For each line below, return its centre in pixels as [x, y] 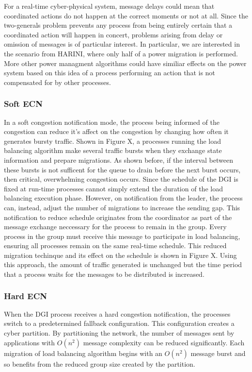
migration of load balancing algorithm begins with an [83, 353]
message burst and [218, 353]
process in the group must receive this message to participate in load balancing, [122, 236]
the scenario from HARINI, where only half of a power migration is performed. [121, 53]
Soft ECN [23, 104]
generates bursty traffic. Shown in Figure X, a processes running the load [113, 141]
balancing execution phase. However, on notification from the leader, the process [123, 198]
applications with [30, 342]
